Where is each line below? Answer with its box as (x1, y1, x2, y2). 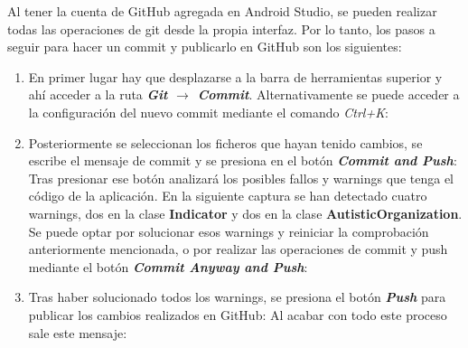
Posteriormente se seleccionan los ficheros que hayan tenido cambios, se (28, 133, 423, 152)
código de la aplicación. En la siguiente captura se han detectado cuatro (28, 186, 427, 205)
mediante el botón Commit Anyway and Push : (28, 257, 308, 276)
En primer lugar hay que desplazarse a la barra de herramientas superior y (28, 67, 443, 86)
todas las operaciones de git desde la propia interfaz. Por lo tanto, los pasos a (7, 19, 435, 38)
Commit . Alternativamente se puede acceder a (197, 85, 460, 104)
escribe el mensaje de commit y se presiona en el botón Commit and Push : (28, 151, 457, 170)
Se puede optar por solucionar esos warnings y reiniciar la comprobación (28, 221, 429, 240)
